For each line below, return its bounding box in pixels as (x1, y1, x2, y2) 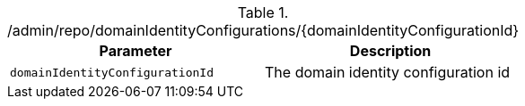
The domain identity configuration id (265, 63, 511, 81)
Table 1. (237, 4, 289, 21)
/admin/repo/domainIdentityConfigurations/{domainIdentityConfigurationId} (7, 21, 520, 39)
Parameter (99, 42, 172, 60)
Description (349, 42, 432, 60)
